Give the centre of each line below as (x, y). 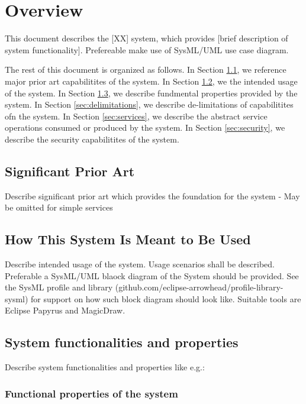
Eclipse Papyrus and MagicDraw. (65, 310)
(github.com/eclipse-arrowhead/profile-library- (199, 287)
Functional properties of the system (91, 393)
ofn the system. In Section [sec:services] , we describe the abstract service (136, 116)
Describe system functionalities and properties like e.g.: (105, 367)
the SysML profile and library (59, 287)
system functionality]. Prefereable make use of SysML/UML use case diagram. (147, 49)
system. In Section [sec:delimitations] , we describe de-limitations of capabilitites (149, 104)
